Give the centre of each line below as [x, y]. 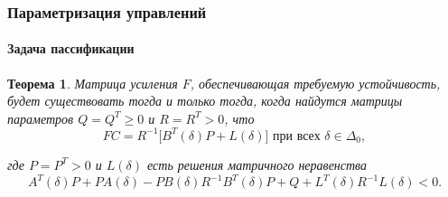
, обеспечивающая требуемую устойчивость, [315, 83]
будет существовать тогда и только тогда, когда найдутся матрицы [205, 101]
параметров [41, 118]
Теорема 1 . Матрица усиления [93, 83]
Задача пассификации [71, 48]
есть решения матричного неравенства [257, 164]
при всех [297, 136]
